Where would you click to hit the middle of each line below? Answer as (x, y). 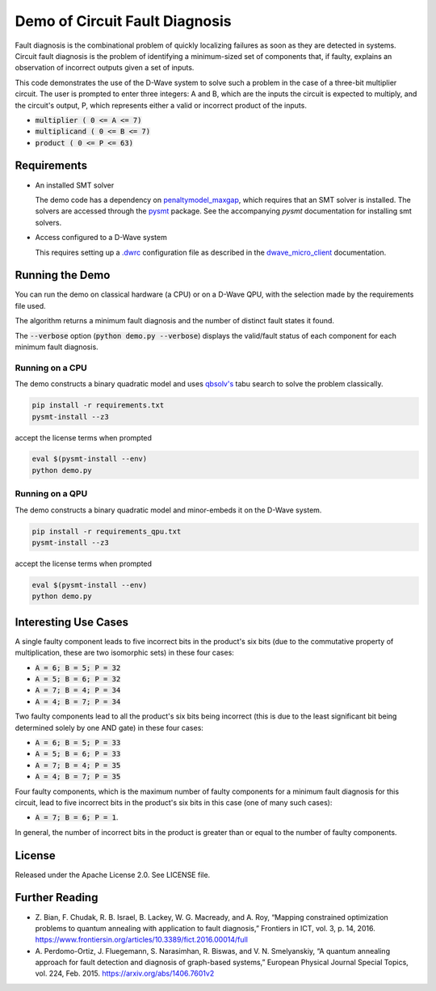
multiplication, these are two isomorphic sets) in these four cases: (124, 653)
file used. (30, 306)
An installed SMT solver (75, 185)
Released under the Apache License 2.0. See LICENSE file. (113, 875)
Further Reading (57, 898)
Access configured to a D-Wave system (101, 238)
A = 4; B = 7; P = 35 (78, 777)
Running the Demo (63, 275)
